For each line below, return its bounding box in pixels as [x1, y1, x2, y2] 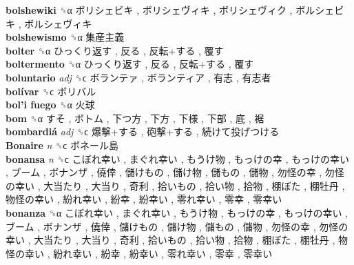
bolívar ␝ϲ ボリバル [6, 84, 96, 98]
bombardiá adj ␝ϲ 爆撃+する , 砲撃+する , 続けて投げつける [6, 124, 280, 139]
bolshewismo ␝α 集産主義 [6, 30, 125, 44]
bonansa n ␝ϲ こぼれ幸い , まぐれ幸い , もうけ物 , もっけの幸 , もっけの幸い [6, 151, 350, 166]
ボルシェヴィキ [24, 16, 92, 30]
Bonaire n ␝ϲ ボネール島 [6, 137, 119, 152]
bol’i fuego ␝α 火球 [6, 97, 95, 112]
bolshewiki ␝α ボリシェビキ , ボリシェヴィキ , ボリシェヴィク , [6, 3, 293, 17]
